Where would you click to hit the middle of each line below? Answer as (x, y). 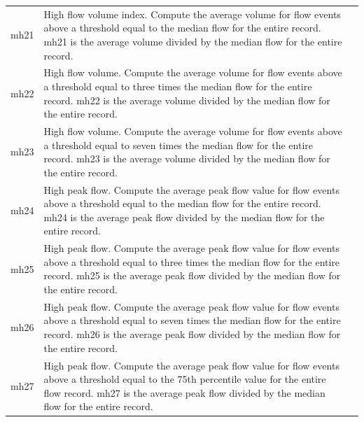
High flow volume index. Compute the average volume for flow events (192, 14)
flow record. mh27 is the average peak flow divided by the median (184, 392)
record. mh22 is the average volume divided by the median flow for (187, 100)
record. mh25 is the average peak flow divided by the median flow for (192, 275)
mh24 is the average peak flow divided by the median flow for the (184, 217)
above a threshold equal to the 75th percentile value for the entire (185, 379)
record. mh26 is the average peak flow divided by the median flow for (192, 334)
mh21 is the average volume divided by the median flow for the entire (193, 41)
